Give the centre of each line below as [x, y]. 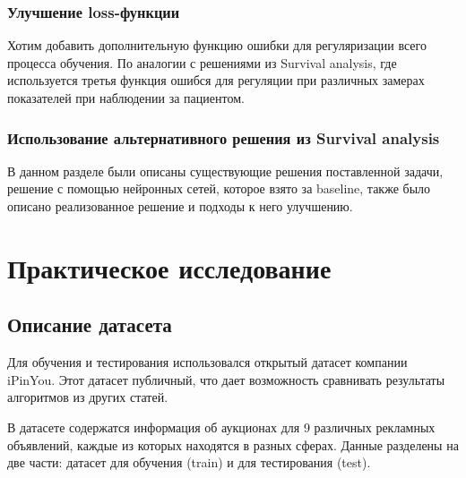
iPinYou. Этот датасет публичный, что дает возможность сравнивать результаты [226, 379]
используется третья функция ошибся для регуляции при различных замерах [216, 80]
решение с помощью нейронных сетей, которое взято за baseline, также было [219, 188]
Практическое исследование [169, 267]
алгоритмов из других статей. [88, 397]
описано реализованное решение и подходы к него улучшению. [180, 206]
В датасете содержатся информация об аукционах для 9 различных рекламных [221, 427]
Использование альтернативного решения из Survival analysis [224, 137]
